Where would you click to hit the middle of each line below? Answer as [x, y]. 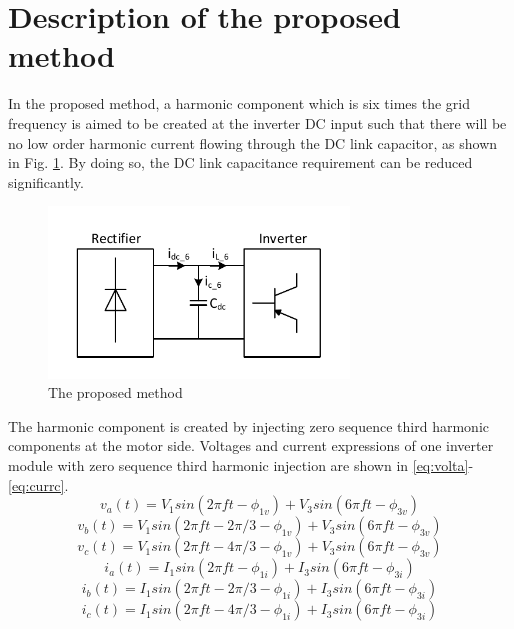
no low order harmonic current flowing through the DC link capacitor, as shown [253, 142]
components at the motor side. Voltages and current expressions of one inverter [251, 445]
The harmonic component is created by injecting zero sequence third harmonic [248, 425]
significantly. [46, 181]
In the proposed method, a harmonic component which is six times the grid [239, 103]
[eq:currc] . [38, 484]
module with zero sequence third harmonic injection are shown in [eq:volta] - [241, 464]
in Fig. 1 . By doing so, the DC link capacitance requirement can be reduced [240, 162]
